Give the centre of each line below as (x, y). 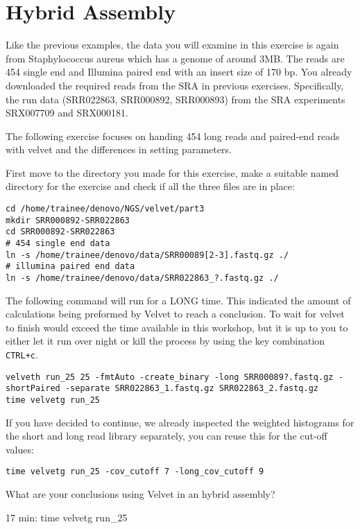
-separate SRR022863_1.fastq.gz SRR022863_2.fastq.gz (192, 389)
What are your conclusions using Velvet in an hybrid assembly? (140, 494)
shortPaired (33, 389)
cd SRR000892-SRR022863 (60, 232)
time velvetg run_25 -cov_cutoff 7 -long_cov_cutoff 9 (135, 472)
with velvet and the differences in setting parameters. (119, 149)
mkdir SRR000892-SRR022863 (68, 220)
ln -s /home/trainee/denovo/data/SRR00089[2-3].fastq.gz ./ (147, 255)
